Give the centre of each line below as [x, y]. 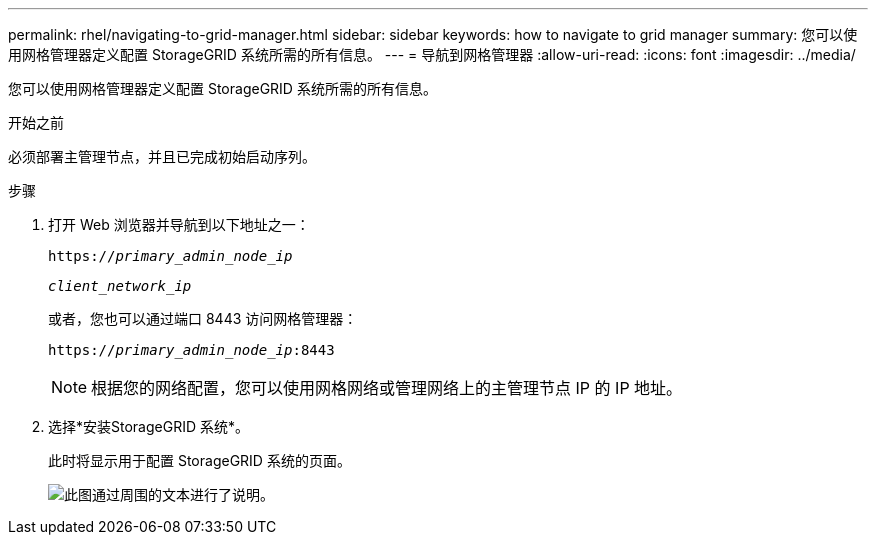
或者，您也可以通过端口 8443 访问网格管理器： [203, 318]
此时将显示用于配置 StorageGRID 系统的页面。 [199, 460]
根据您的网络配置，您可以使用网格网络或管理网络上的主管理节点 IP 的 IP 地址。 [387, 388]
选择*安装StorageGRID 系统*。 [148, 426]
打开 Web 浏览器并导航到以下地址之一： [179, 224]
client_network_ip [120, 286]
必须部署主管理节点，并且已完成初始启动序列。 [162, 156]
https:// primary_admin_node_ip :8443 [191, 350]
